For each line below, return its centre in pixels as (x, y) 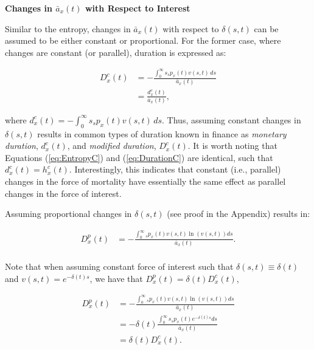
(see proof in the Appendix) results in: (239, 214)
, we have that (116, 278)
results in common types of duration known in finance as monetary (162, 133)
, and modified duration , (112, 146)
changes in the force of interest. (63, 193)
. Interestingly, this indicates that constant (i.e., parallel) (175, 169)
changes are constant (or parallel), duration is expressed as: (116, 52)
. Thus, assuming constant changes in (232, 119)
